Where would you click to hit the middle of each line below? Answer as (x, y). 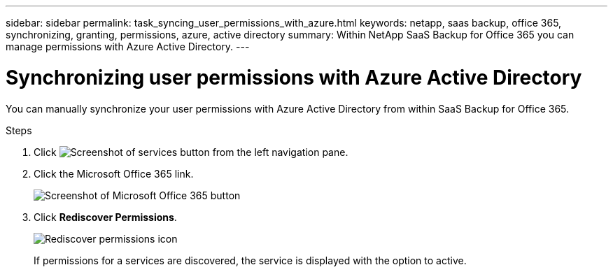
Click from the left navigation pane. (191, 152)
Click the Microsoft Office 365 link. (114, 173)
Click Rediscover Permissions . (105, 217)
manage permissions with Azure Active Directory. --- (128, 46)
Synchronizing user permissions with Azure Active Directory (294, 77)
